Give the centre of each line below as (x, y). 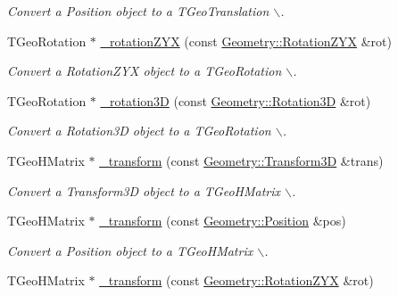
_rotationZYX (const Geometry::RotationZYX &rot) (246, 41)
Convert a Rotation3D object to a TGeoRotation (139, 131)
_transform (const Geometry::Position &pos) (223, 221)
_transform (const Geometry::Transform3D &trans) (241, 160)
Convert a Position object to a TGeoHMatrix (130, 250)
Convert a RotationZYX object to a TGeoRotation (145, 71)
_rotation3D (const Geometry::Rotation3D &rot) (236, 100)
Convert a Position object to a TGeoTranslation (138, 11)
